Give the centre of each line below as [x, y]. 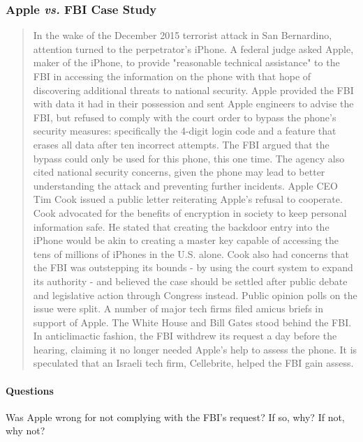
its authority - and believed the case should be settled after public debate [190, 281]
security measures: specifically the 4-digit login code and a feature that [185, 131]
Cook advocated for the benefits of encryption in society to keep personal [190, 212]
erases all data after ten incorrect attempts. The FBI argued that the [181, 144]
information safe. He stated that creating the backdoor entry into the [181, 226]
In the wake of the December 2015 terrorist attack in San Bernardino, [183, 35]
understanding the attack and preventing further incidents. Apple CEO [185, 185]
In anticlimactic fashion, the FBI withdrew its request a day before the [185, 336]
